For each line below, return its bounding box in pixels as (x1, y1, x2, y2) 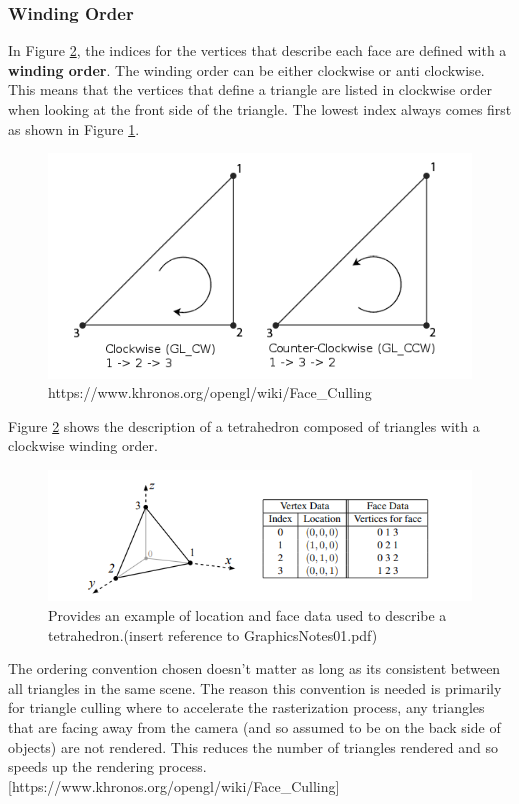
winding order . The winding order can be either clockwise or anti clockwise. (8, 59, 485, 80)
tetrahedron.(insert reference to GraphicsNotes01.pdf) (48, 624, 378, 645)
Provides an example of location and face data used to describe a (48, 605, 447, 626)
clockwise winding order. (8, 435, 158, 456)
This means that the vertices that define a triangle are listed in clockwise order (8, 79, 492, 100)
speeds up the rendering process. (8, 756, 207, 777)
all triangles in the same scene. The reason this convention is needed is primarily (8, 677, 502, 698)
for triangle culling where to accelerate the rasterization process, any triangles (8, 697, 485, 718)
